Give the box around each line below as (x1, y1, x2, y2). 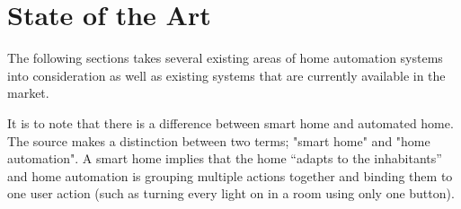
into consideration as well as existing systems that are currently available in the (7, 65, 446, 84)
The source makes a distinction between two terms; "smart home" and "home (7, 131, 430, 150)
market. (7, 83, 49, 102)
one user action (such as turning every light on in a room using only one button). (7, 184, 455, 203)
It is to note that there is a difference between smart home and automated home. (7, 113, 454, 132)
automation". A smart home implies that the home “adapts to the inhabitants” (7, 149, 442, 168)
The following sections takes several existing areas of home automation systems (7, 48, 443, 67)
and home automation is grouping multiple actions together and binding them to (7, 166, 453, 185)
